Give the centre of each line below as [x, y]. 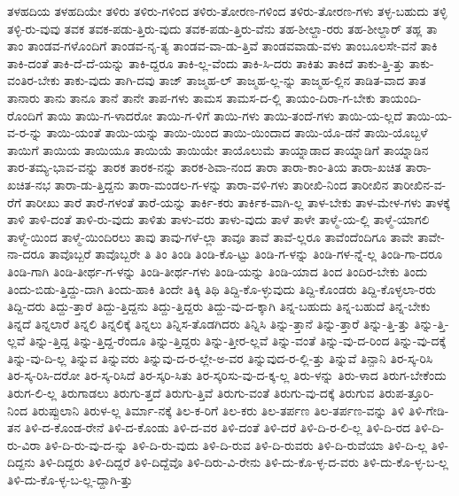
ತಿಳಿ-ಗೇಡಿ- [429, 410]
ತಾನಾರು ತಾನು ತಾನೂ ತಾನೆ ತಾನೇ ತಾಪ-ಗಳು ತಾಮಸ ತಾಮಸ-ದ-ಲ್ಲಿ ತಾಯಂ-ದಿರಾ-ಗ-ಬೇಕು [191, 97]
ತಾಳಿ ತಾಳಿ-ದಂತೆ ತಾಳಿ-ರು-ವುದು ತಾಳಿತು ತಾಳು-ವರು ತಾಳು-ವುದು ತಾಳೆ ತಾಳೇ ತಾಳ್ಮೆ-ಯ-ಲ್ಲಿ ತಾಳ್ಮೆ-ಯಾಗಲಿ [218, 219]
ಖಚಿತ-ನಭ [29, 184]
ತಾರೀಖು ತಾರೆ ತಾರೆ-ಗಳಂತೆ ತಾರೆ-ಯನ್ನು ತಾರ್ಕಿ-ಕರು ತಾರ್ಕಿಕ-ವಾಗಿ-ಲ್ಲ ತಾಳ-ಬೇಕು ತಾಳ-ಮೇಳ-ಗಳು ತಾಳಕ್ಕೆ [237, 201]
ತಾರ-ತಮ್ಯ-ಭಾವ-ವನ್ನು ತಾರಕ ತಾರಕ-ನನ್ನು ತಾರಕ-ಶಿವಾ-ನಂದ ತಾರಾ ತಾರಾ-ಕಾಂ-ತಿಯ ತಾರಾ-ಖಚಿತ [204, 167]
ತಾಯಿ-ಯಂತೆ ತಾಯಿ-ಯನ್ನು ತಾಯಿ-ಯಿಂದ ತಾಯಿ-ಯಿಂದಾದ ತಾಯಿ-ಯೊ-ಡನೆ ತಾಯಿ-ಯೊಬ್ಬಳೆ [237, 132]
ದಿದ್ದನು [21, 462]
